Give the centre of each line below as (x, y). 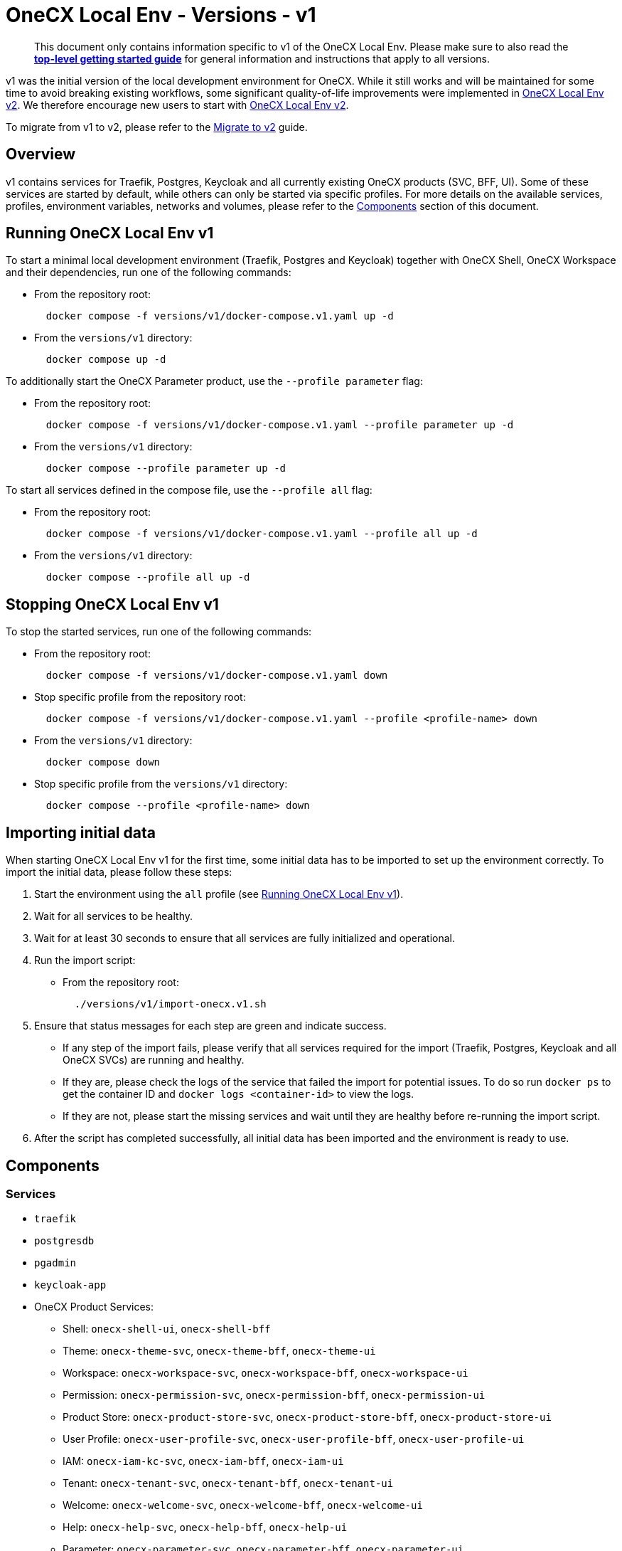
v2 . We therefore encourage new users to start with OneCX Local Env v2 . (177, 105)
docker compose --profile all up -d (148, 577)
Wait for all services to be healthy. (114, 916)
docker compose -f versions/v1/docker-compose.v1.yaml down (217, 676)
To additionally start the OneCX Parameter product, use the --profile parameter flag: (214, 381)
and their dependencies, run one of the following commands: (149, 272)
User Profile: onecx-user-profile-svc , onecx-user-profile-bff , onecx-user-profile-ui (294, 1439)
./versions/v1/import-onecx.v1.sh (170, 1004)
